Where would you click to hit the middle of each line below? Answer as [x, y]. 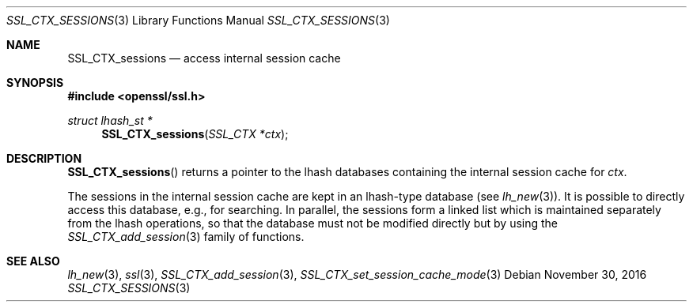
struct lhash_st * [110, 120]
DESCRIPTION [44, 158]
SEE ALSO [33, 261]
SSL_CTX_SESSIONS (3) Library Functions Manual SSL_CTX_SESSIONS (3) [198, 20]
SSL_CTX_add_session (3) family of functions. [186, 237]
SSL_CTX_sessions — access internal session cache [204, 58]
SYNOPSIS [35, 83]
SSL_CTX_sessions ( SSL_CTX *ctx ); [195, 134]
